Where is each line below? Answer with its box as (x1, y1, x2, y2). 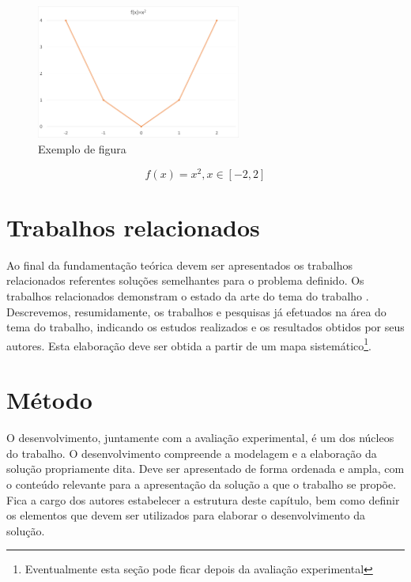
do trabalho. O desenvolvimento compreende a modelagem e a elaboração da (6, 444, 377, 461)
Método (6, 384, 92, 416)
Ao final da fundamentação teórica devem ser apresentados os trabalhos (6, 256, 353, 273)
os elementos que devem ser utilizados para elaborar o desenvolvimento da (6, 507, 365, 523)
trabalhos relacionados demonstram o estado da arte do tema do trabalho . (6, 288, 369, 304)
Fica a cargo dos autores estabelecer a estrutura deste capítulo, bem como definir (6, 491, 400, 508)
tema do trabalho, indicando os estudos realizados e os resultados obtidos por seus (6, 319, 405, 335)
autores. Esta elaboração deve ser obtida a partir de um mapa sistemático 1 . (6, 334, 371, 353)
